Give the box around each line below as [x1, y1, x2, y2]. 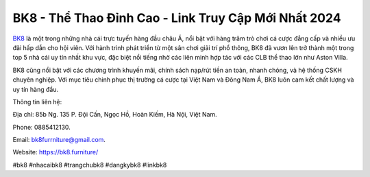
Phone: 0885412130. [12, 123, 71, 131]
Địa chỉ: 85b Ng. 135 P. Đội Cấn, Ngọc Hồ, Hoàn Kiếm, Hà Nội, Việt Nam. [12, 110, 217, 119]
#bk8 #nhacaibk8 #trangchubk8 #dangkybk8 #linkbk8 [12, 161, 167, 169]
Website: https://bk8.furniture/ [12, 148, 99, 156]
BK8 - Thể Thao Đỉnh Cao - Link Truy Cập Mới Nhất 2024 [12, 10, 342, 25]
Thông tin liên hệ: [12, 97, 62, 106]
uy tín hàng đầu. [12, 85, 58, 93]
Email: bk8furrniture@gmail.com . [12, 136, 106, 144]
